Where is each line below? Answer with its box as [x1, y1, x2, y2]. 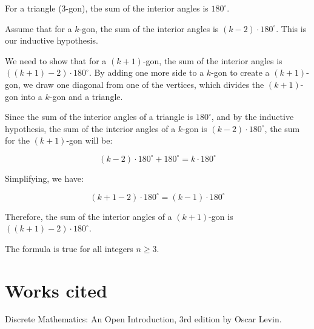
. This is [276, 22, 307, 35]
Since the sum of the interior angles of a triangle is [5, 110, 193, 123]
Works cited [5, 277, 107, 302]
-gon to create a [211, 66, 270, 79]
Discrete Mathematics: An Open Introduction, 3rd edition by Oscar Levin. [5, 313, 282, 325]
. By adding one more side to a [89, 66, 204, 79]
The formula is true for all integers [5, 242, 133, 254]
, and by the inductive [211, 110, 294, 123]
